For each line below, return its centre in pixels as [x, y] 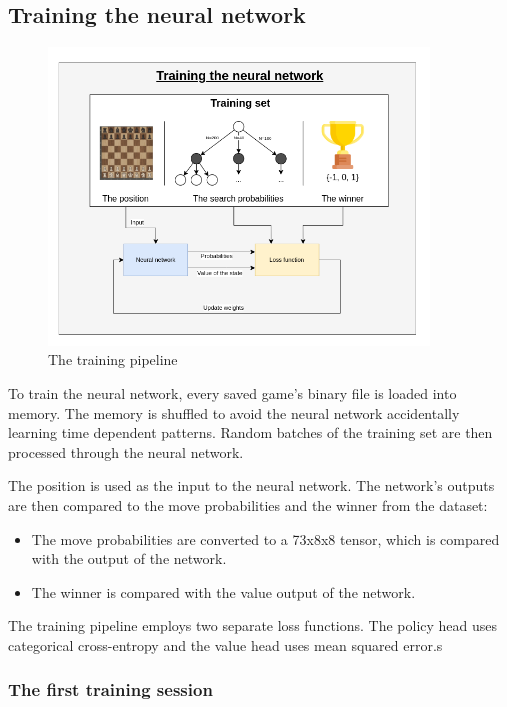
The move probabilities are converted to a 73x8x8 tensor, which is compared [265, 538]
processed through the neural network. [126, 451]
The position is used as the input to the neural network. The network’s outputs [251, 485]
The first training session [110, 689]
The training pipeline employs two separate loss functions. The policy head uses [253, 625]
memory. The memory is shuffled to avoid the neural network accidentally [234, 412]
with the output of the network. [129, 558]
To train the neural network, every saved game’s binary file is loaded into [232, 392]
